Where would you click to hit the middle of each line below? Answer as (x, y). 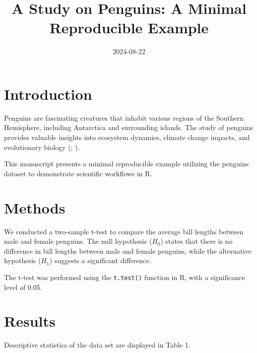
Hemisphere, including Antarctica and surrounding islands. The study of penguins (129, 127)
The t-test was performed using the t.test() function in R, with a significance (125, 277)
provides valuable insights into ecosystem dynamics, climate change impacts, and (127, 137)
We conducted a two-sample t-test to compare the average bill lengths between (124, 231)
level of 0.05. (23, 287)
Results (30, 321)
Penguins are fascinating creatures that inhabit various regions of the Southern (124, 117)
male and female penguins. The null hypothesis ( (78, 241)
